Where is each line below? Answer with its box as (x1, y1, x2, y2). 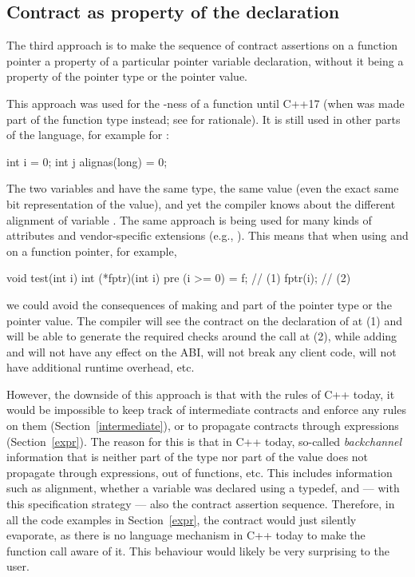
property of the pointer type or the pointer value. (6, 68, 248, 85)
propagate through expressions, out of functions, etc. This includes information (6, 464, 393, 480)
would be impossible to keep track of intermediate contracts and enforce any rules (6, 401, 406, 418)
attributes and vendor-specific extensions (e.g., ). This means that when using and (6, 227, 409, 244)
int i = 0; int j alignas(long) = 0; (6, 153, 168, 169)
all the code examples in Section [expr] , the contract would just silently (6, 511, 357, 527)
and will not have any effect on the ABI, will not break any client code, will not (6, 343, 397, 360)
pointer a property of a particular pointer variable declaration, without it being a (6, 52, 404, 69)
